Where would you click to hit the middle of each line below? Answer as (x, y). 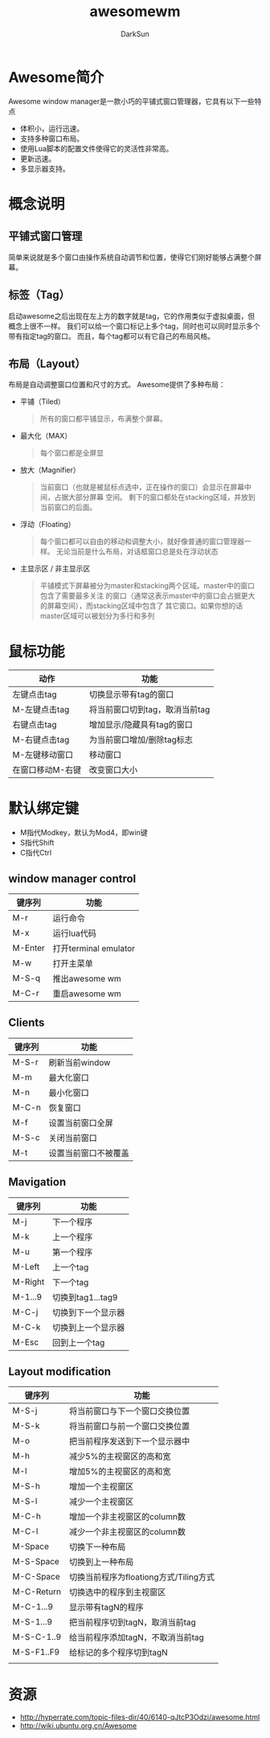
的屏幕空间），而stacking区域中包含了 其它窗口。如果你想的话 (141, 606)
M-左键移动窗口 (43, 755)
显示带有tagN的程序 (106, 1608)
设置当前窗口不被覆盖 (89, 1153)
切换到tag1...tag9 (85, 1297)
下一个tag (70, 1282)
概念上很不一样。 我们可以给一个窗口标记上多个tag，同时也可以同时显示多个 (135, 326)
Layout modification (59, 1371)
